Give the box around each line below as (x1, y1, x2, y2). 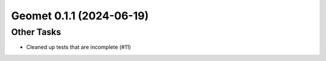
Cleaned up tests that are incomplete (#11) (26, 43, 131, 51)
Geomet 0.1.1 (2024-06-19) (11, 9, 149, 22)
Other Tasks (11, 27, 62, 37)
